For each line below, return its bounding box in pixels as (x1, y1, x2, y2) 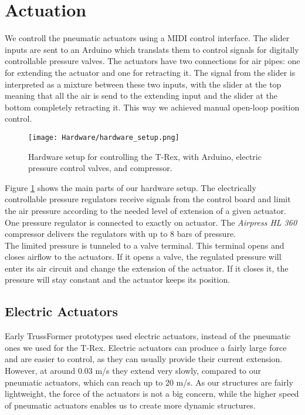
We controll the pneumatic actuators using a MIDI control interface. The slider (5, 32, 290, 44)
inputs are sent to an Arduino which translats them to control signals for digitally (5, 43, 299, 55)
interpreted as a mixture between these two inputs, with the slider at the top (5, 78, 282, 90)
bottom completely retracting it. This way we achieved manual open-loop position (5, 101, 300, 113)
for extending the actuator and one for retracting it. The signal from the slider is (5, 66, 296, 78)
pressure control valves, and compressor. (28, 162, 172, 174)
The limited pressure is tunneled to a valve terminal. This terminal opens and (5, 239, 284, 251)
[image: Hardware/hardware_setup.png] (28, 133, 179, 142)
